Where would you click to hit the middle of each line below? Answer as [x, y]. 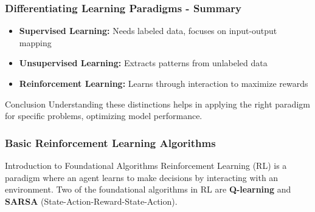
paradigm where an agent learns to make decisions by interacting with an [142, 177]
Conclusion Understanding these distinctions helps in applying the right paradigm [157, 104]
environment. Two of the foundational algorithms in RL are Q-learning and [148, 189]
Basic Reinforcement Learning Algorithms [110, 142]
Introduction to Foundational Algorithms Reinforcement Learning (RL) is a [146, 165]
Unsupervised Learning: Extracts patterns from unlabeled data [143, 63]
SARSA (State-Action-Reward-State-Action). [91, 201]
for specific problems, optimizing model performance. [104, 116]
